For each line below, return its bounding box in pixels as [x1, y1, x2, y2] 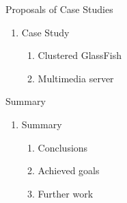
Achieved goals [38, 163, 100, 178]
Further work [38, 186, 94, 200]
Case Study [21, 25, 70, 39]
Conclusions [38, 140, 88, 154]
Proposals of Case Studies [5, 2, 113, 16]
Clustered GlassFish [38, 48, 122, 62]
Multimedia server [38, 71, 114, 85]
